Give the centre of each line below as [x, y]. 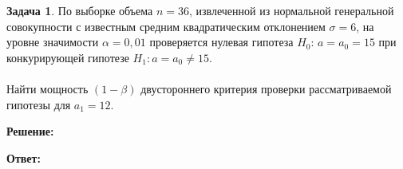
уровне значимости [53, 42]
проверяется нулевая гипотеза [221, 42]
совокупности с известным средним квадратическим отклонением [166, 26]
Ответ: [24, 157]
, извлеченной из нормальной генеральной [291, 10]
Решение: [30, 131]
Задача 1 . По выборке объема [80, 10]
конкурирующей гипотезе [68, 57]
